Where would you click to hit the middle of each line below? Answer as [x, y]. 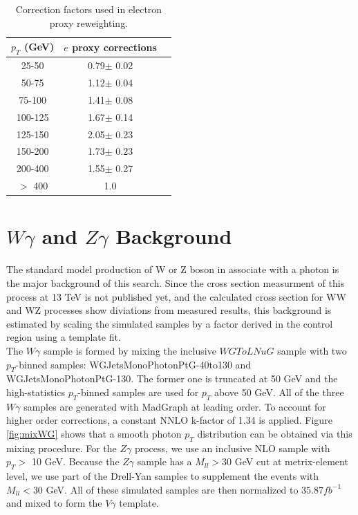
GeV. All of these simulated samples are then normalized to [172, 489]
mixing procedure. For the [62, 448]
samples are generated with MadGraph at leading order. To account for [175, 406]
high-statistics [36, 392]
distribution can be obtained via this [275, 433]
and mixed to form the [54, 503]
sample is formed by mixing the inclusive [130, 350]
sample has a [164, 461]
